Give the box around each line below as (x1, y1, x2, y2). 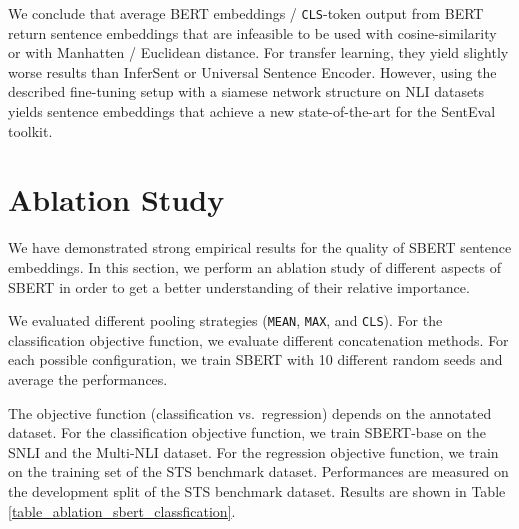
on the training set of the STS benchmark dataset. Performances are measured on (8, 461, 509, 482)
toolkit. (8, 120, 53, 141)
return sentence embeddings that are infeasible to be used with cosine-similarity (8, 22, 497, 43)
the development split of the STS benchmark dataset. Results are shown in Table (8, 480, 506, 501)
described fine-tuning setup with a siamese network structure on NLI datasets (8, 81, 485, 102)
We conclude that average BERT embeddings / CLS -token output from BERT (8, 3, 484, 23)
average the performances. (8, 368, 168, 389)
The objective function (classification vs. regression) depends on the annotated (8, 402, 492, 423)
